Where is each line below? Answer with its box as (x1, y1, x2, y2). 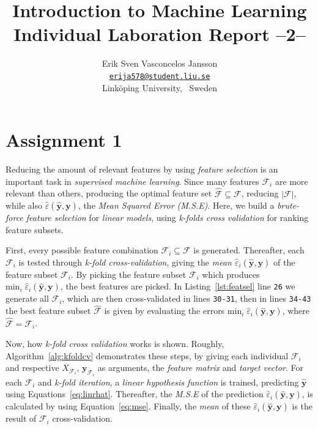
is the (292, 400, 313, 412)
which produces (202, 267, 260, 280)
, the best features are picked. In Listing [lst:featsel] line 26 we (60, 280, 295, 293)
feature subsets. (6, 223, 64, 236)
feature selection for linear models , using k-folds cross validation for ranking (26, 211, 309, 224)
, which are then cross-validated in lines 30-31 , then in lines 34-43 (62, 292, 311, 305)
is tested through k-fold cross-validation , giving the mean (18, 255, 232, 268)
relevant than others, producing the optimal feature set (6, 187, 212, 200)
